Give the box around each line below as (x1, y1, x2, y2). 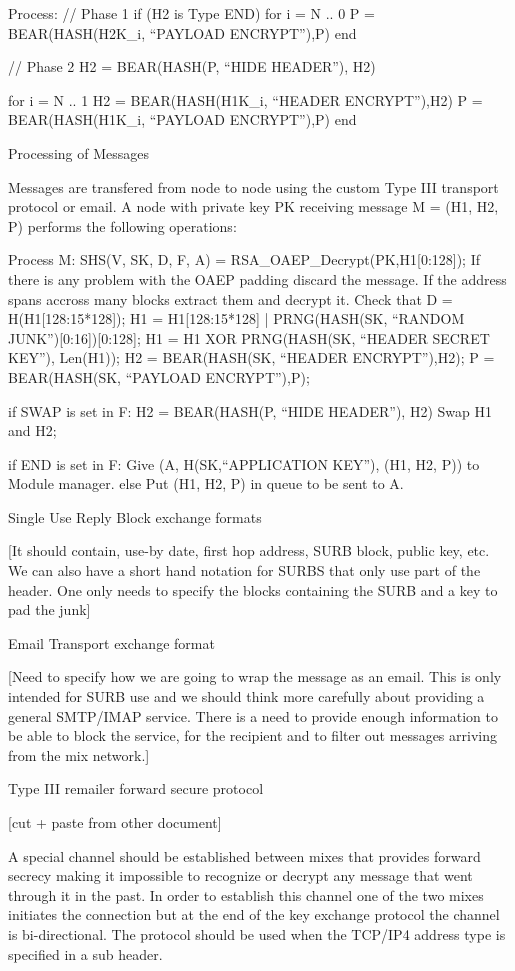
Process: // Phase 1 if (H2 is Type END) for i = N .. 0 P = (8, 3, 375, 23)
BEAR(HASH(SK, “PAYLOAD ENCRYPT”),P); (8, 366, 310, 387)
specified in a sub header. (8, 943, 163, 964)
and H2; (8, 420, 57, 441)
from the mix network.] (8, 744, 150, 765)
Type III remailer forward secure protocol (8, 778, 264, 799)
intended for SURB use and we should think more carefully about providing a (8, 686, 485, 707)
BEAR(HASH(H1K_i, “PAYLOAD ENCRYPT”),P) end (8, 109, 357, 130)
